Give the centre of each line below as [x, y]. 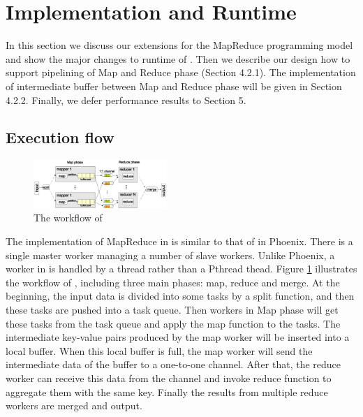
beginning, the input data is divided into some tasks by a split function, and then [180, 296]
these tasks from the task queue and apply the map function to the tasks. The [173, 323]
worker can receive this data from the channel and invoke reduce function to [169, 378]
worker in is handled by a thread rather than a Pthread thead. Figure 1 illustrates [181, 269]
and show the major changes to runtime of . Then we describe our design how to [178, 58]
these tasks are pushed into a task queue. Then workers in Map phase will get [172, 310]
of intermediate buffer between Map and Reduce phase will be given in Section [174, 86]
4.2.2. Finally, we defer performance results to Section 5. [126, 100]
